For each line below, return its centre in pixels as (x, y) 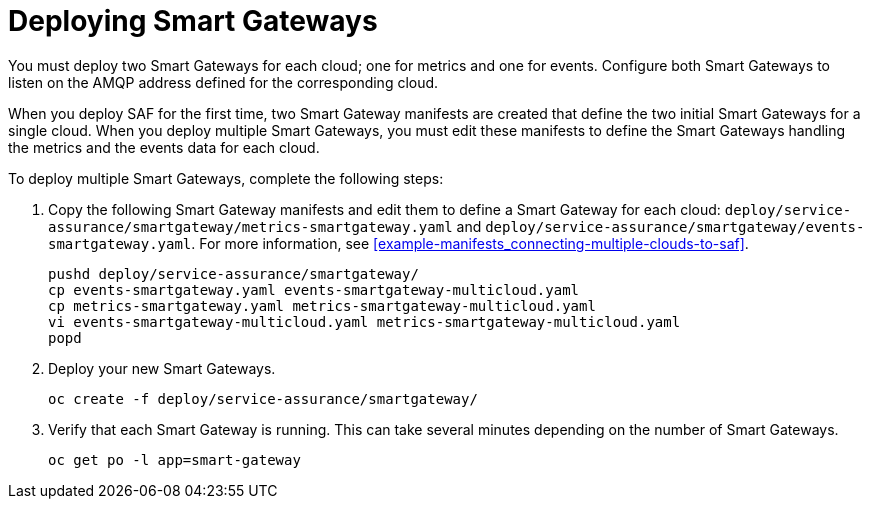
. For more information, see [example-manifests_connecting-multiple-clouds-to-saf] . (470, 243)
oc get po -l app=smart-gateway (174, 459)
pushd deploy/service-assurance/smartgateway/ (233, 273)
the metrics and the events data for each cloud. (164, 147)
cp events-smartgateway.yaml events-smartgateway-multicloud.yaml (314, 289)
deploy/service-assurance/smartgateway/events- (675, 226)
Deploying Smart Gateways (193, 21)
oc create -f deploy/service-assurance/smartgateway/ (263, 398)
